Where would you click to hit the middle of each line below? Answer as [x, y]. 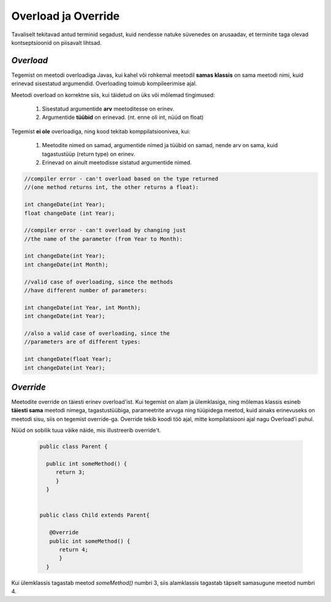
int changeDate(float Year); [68, 359]
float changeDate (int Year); [70, 213]
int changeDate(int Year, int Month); [82, 307]
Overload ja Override [66, 16]
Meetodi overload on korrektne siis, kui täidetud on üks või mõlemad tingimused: [113, 95]
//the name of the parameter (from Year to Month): [104, 239]
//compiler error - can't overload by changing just [105, 230]
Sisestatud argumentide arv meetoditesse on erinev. [108, 109]
